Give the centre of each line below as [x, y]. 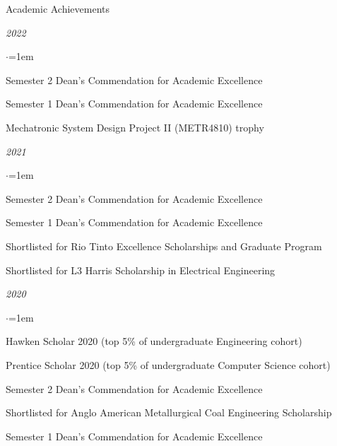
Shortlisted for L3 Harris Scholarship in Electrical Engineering [141, 270]
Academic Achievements [58, 8]
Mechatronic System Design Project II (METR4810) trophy [135, 127]
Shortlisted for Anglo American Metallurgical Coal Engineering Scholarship [169, 412]
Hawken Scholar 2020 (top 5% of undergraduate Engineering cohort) [154, 341]
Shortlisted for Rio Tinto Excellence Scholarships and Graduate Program [164, 246]
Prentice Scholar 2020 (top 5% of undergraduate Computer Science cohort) [168, 364]
